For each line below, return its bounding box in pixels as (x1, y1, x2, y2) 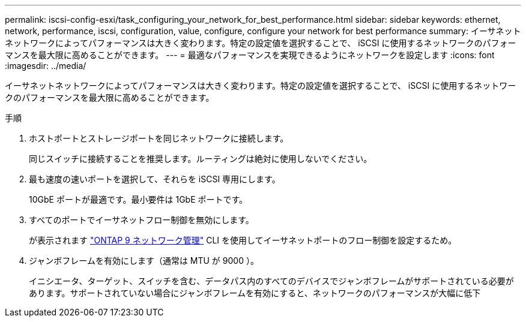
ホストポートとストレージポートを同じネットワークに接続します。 (29, 133, 289, 143)
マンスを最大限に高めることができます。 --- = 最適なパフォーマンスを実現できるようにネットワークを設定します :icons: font (5, 50, 495, 60)
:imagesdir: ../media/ (5, 61, 86, 71)
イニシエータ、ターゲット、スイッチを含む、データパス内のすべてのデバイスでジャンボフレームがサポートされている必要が (29, 276, 514, 286)
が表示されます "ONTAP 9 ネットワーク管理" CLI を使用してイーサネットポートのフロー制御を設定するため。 (29, 235, 457, 245)
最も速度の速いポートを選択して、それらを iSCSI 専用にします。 (29, 174, 280, 184)
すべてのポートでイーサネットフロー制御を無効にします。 (29, 215, 254, 225)
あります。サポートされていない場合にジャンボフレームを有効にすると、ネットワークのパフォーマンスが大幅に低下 (29, 288, 481, 298)
